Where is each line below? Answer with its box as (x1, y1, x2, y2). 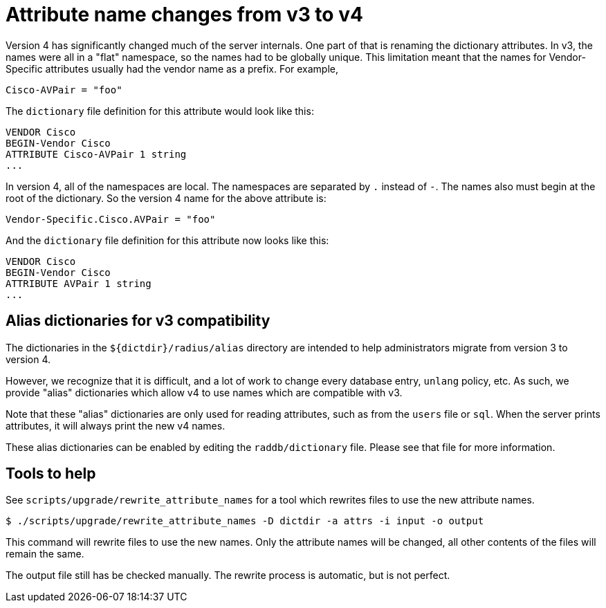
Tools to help (6, 465, 96, 483)
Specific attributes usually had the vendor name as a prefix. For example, (6, 62, 339, 75)
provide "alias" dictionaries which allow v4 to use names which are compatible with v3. (6, 386, 403, 398)
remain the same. (6, 548, 84, 560)
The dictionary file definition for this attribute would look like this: (6, 104, 314, 117)
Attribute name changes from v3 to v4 (6, 3, 363, 26)
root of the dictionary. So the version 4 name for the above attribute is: (6, 192, 327, 204)
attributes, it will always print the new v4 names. (6, 419, 226, 432)
